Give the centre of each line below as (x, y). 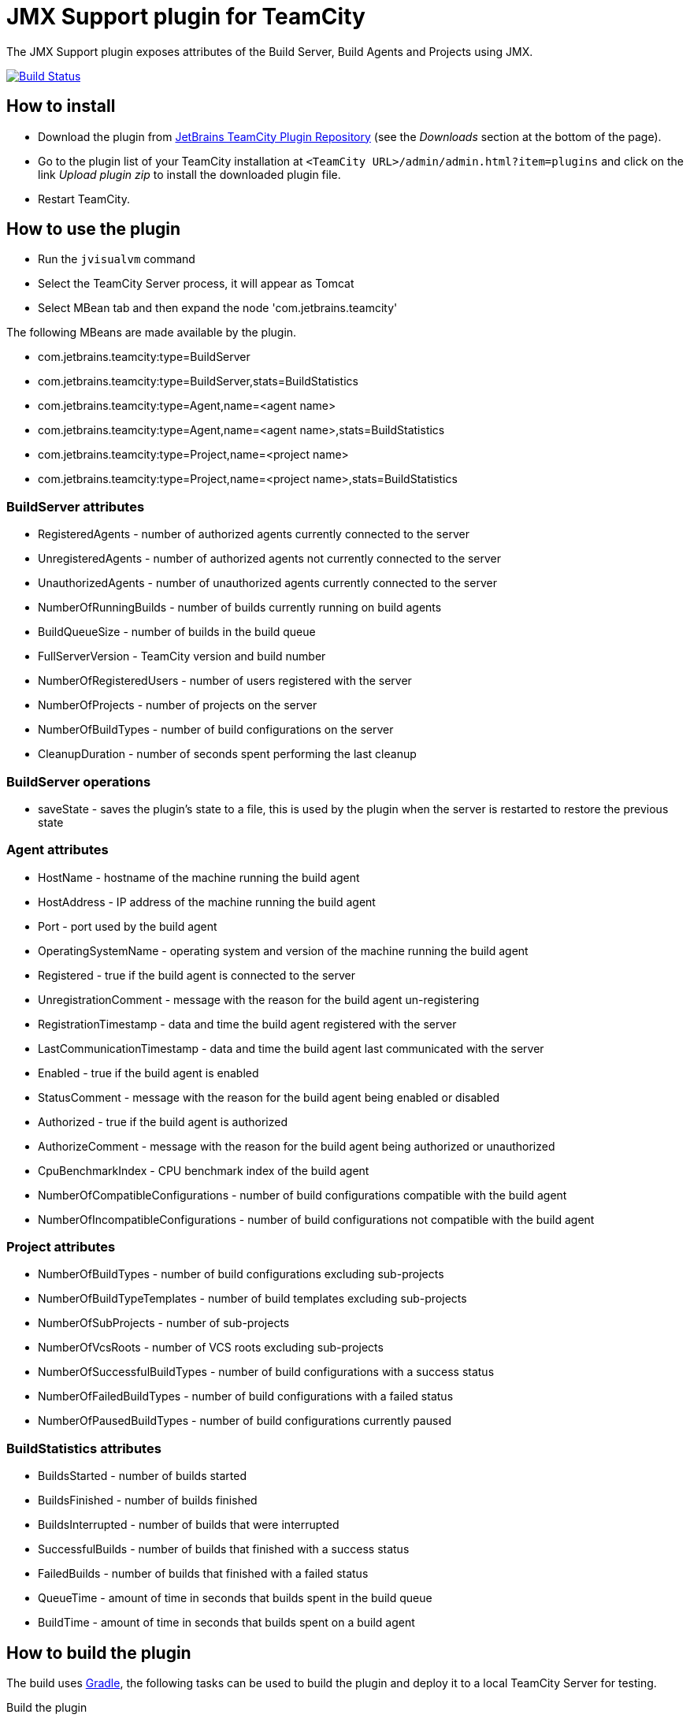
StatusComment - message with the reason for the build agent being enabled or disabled (269, 1097)
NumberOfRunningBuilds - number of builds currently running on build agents (240, 608)
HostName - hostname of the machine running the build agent (199, 877)
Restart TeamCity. (84, 199)
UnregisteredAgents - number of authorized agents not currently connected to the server (270, 559)
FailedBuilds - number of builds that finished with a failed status (203, 1574)
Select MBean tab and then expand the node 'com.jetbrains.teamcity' (218, 308)
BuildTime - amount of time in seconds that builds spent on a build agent (226, 1623)
